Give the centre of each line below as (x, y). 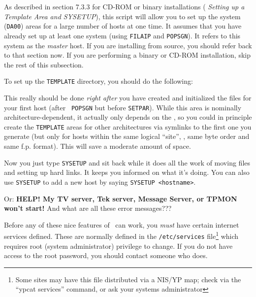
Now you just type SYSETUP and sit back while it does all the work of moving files (127, 162)
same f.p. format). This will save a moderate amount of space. (97, 146)
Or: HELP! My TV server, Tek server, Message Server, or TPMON (121, 198)
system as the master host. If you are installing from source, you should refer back (128, 45)
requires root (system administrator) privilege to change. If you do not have (118, 246)
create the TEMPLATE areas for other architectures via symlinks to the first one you (128, 126)
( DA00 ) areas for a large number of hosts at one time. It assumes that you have (123, 26)
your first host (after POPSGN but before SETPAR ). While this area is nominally (123, 107)
